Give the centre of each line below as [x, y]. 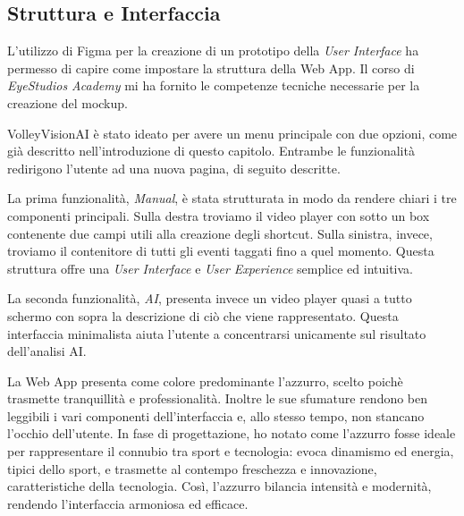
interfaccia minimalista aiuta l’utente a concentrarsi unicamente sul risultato [217, 333]
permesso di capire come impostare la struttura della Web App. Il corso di [211, 68]
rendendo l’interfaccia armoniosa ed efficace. [128, 503]
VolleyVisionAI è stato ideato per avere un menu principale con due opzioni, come [232, 133]
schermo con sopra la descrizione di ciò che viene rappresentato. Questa [203, 315]
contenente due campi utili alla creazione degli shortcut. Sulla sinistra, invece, [220, 233]
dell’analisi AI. [47, 351]
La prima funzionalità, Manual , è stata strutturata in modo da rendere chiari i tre [232, 198]
